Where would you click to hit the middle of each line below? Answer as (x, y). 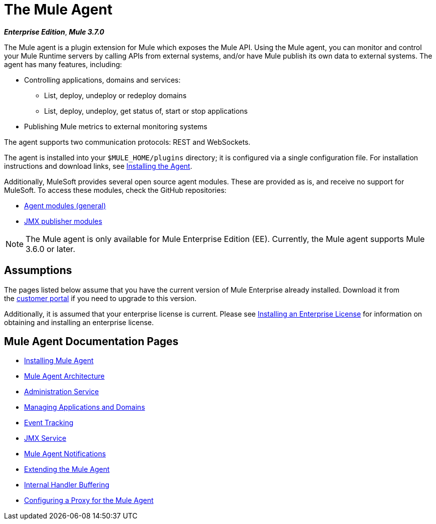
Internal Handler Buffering (67, 485)
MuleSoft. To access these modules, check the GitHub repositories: (115, 190)
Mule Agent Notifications (65, 454)
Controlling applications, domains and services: (102, 80)
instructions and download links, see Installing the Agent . (98, 166)
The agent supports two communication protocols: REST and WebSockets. (127, 142)
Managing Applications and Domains (85, 407)
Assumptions (38, 271)
